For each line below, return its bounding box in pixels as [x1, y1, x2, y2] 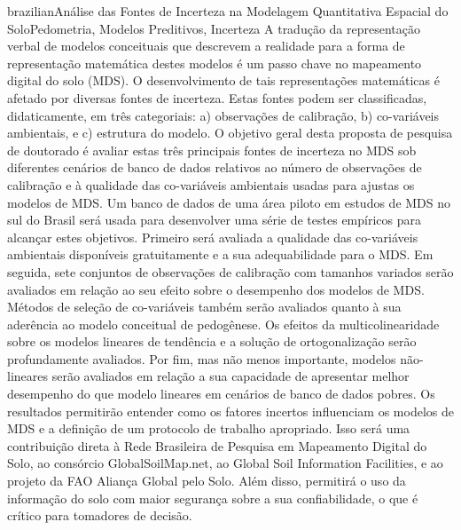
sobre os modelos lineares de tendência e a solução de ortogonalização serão [7, 332, 417, 351]
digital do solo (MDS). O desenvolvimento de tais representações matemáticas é [7, 71, 440, 90]
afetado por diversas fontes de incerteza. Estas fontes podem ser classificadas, [7, 88, 427, 107]
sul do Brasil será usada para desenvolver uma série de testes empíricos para [7, 210, 421, 229]
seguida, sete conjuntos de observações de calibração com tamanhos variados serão [7, 262, 454, 281]
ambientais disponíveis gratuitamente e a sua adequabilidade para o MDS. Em [7, 245, 434, 264]
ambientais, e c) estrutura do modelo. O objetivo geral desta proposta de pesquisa [7, 123, 453, 142]
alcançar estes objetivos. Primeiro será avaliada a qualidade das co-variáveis [7, 227, 418, 246]
